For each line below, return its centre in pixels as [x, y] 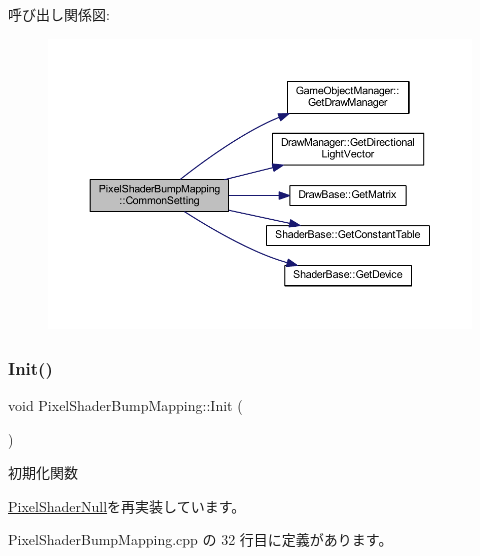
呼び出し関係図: [59, 14]
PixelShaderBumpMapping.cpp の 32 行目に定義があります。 [200, 539]
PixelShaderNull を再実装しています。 [127, 505]
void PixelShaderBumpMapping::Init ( [125, 405]
